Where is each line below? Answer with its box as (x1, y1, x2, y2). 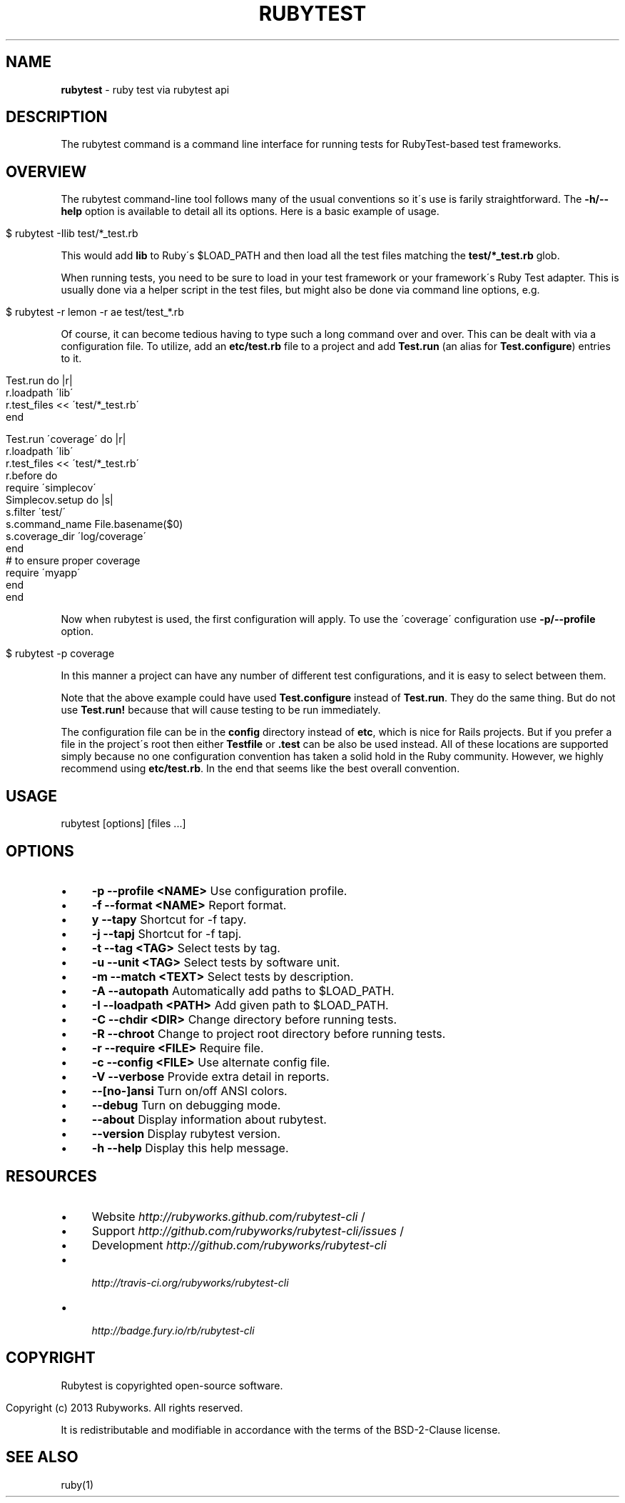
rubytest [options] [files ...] (61, 817, 186, 830)
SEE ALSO (6, 1448, 78, 1467)
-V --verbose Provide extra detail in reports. (91, 1069, 330, 1084)
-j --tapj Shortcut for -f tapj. (91, 926, 242, 941)
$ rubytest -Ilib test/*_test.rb (6, 227, 138, 240)
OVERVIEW (6, 162, 87, 181)
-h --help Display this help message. (91, 1140, 289, 1155)
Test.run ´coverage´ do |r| (6, 433, 126, 446)
